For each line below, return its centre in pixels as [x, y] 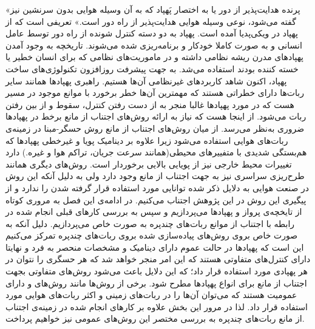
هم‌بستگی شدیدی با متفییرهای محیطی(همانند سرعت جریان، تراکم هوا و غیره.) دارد [156, 152]
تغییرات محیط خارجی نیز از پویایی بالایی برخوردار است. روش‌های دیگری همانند [149, 164]
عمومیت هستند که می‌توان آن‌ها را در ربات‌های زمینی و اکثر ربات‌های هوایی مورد [151, 295]
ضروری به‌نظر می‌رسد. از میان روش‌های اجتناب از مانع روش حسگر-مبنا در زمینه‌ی [155, 128]
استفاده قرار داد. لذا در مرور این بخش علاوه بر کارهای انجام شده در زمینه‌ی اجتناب [157, 306]
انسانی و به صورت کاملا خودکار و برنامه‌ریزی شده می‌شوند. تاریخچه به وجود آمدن [154, 45]
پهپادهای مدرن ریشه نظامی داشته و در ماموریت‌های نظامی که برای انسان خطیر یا [155, 57]
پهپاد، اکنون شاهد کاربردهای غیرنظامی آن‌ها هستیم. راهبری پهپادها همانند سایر [146, 80]
